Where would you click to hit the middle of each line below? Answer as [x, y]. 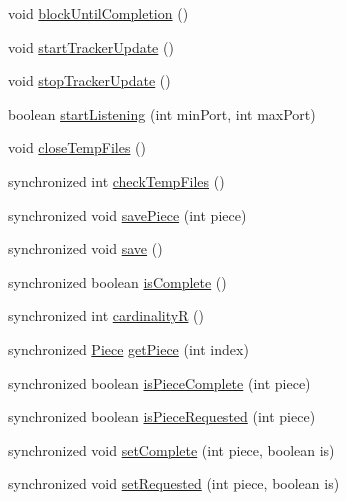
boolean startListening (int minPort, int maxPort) [162, 113]
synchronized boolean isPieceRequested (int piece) [162, 416]
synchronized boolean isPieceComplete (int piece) [159, 382]
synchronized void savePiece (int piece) [127, 214]
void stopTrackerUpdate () [89, 80]
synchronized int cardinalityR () [106, 315]
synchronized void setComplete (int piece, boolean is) [171, 449]
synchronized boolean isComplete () [117, 281]
